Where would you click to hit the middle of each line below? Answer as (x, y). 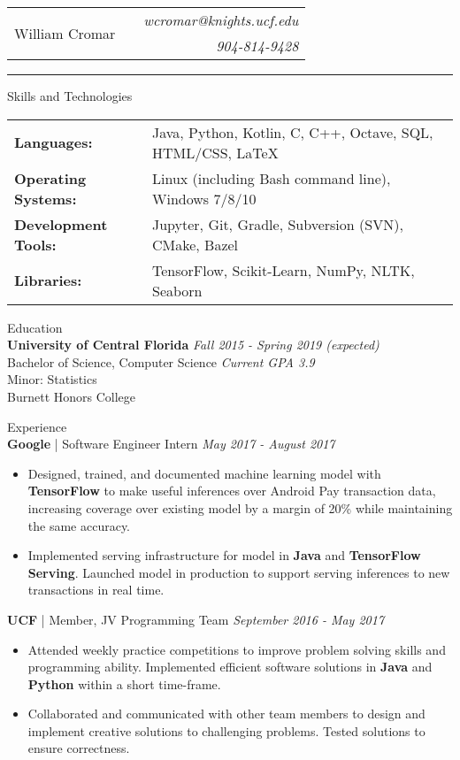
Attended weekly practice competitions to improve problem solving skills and (237, 649)
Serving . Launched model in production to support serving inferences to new (239, 572)
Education (35, 327)
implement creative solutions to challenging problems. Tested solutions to (226, 730)
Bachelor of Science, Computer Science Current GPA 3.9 (161, 361)
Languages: (54, 142)
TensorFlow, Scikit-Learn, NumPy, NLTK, (283, 270)
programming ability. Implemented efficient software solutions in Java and (230, 667)
